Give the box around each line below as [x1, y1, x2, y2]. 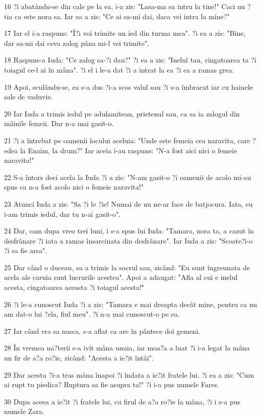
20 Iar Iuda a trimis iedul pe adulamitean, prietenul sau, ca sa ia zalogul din [4, 108, 240, 118]
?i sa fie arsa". [4, 245, 47, 256]
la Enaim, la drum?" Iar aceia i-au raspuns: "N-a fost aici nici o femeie [20, 145, 237, 155]
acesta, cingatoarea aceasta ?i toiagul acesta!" [4, 282, 145, 292]
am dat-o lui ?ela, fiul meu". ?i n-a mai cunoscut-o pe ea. [4, 309, 180, 319]
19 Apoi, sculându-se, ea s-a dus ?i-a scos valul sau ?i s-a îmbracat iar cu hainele [4, 81, 253, 92]
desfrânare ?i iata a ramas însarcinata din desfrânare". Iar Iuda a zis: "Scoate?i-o [4, 235, 253, 246]
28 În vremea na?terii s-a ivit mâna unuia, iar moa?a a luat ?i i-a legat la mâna [4, 342, 250, 353]
